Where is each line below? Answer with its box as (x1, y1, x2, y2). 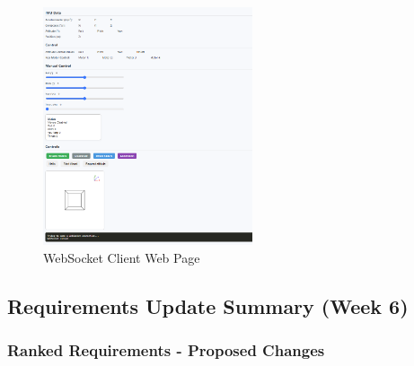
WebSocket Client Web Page (43, 248, 200, 266)
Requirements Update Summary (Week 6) (7, 292, 409, 319)
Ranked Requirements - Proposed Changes (7, 339, 325, 362)
